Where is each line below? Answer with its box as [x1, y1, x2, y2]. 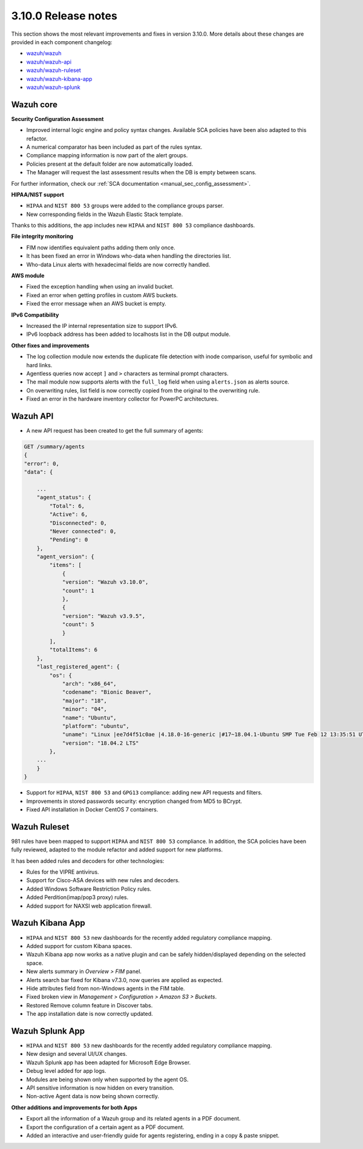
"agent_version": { [36, 554, 95, 560]
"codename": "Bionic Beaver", [62, 689, 152, 696]
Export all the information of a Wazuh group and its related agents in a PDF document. [26, 1115, 241, 1122]
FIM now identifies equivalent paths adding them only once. [26, 244, 175, 251]
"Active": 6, [49, 511, 88, 518]
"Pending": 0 [49, 536, 88, 543]
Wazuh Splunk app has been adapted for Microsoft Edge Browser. [26, 1059, 191, 1066]
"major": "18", [62, 697, 107, 704]
